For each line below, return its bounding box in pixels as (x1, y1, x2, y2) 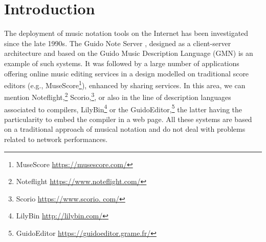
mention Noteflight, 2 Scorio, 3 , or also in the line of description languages (4, 90, 231, 102)
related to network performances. (4, 134, 108, 145)
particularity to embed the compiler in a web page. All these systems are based (4, 113, 252, 124)
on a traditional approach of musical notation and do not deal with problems (4, 124, 246, 134)
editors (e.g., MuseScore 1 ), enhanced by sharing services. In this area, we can (4, 78, 246, 90)
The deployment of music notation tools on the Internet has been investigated (4, 28, 249, 38)
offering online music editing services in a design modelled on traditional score (4, 68, 249, 78)
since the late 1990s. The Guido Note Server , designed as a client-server (4, 37, 231, 48)
